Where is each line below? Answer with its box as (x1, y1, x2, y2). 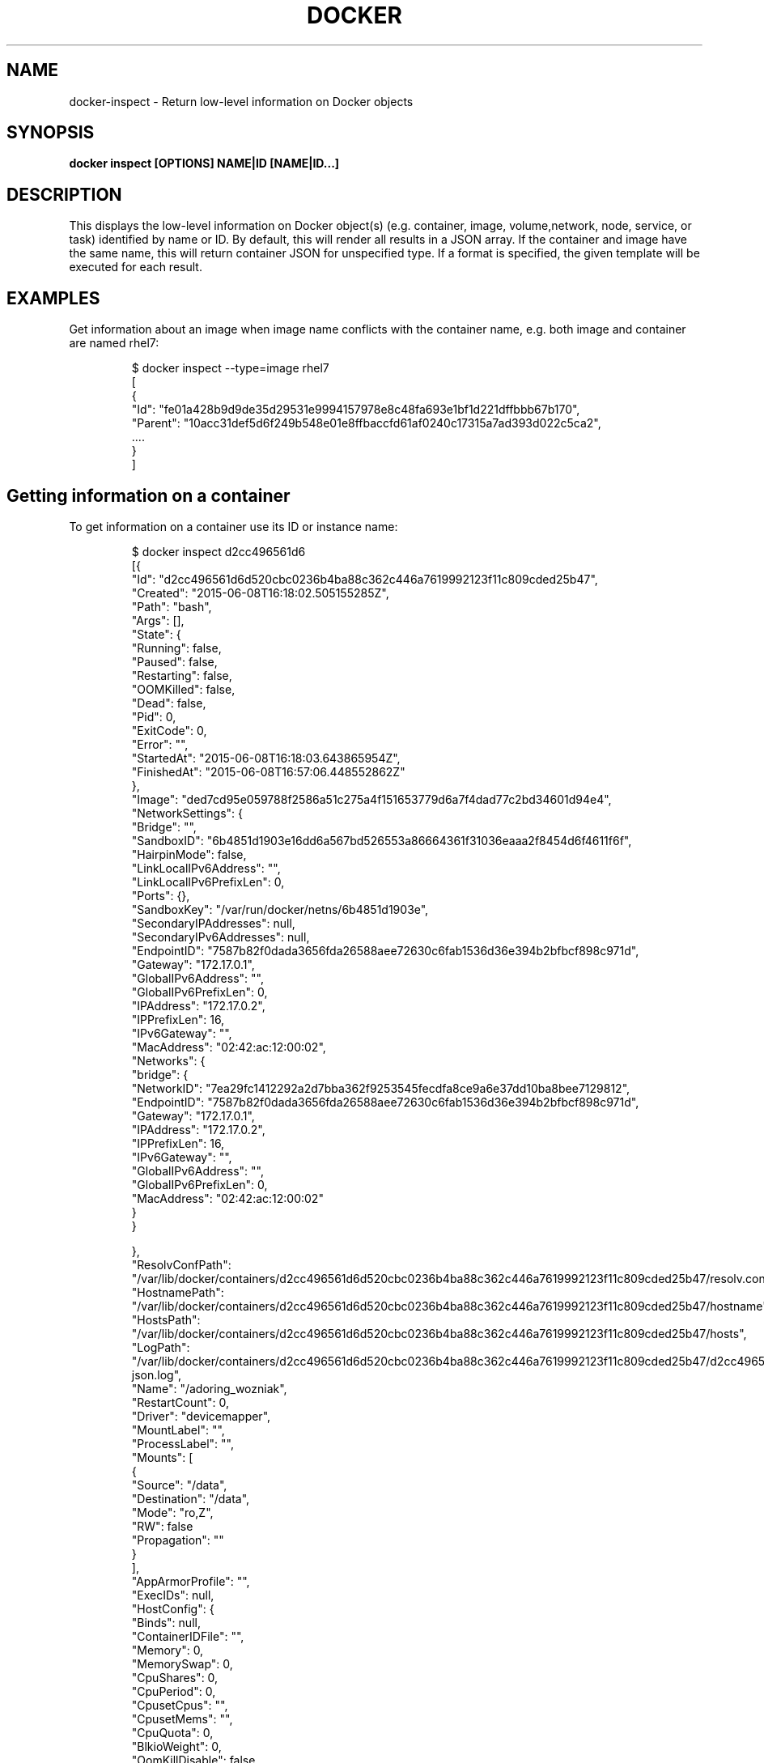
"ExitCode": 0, (131, 723, 207, 737)
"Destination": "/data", (131, 1491, 250, 1506)
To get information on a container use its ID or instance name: (69, 519, 398, 533)
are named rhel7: (69, 336, 159, 350)
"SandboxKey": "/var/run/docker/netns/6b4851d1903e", (131, 902, 429, 916)
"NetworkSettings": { (131, 805, 243, 820)
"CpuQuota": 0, (131, 1725, 214, 1740)
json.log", (131, 1367, 182, 1382)
